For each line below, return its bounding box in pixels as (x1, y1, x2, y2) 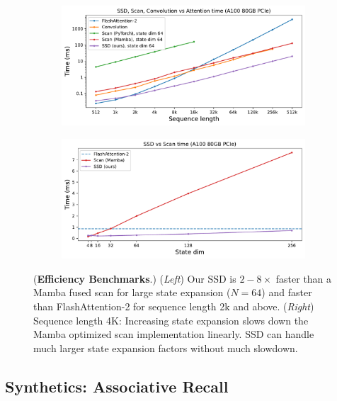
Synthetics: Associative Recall (5, 375, 229, 397)
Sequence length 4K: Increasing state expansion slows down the (33, 312, 309, 327)
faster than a (275, 271, 332, 286)
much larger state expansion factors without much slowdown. (33, 340, 298, 355)
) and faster (261, 285, 312, 300)
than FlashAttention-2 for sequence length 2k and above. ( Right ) (33, 299, 314, 313)
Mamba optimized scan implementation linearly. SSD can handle (33, 327, 314, 341)
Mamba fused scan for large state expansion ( (33, 285, 231, 300)
